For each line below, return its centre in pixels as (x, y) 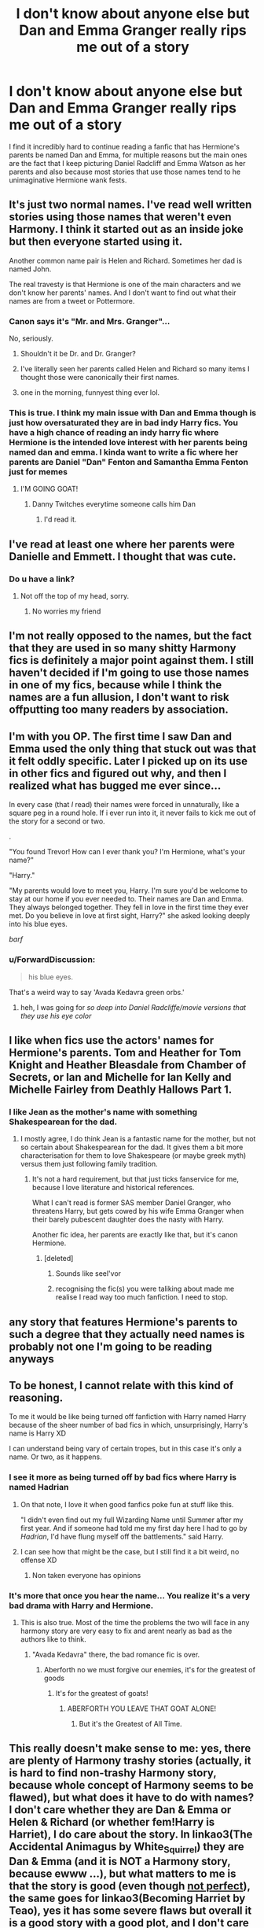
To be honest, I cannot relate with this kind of (121, 1386)
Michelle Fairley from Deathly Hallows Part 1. (121, 1089)
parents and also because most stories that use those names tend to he (125, 171)
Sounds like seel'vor (88, 1274)
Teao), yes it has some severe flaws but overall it (130, 1910)
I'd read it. (60, 519)
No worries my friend (66, 611)
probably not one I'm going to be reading (111, 1346)
